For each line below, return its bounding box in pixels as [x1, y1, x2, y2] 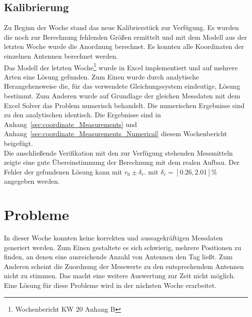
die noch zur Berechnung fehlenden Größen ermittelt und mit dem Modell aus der [4, 32, 247, 42]
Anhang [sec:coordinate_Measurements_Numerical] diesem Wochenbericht [4, 128, 227, 139]
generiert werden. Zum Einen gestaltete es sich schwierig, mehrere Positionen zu [4, 242, 241, 252]
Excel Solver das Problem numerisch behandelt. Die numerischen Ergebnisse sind [4, 100, 245, 110]
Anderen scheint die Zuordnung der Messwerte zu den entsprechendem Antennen [4, 261, 244, 271]
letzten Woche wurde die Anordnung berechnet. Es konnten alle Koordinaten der [4, 41, 244, 51]
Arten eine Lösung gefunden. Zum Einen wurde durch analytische [4, 71, 199, 81]
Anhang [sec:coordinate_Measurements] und [4, 119, 137, 129]
